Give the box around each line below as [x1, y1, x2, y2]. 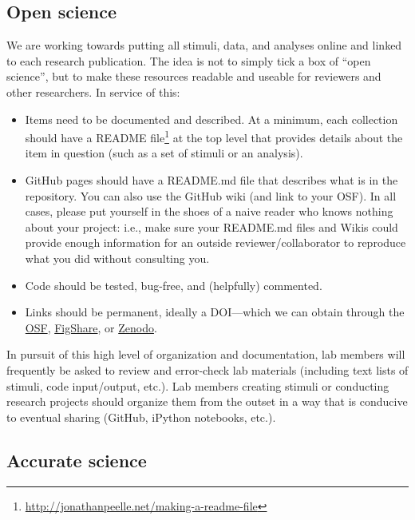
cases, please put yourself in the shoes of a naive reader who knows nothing [25, 203, 393, 220]
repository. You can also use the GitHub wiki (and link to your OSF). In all [25, 187, 397, 204]
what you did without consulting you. [25, 249, 210, 266]
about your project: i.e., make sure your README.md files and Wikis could [25, 218, 398, 235]
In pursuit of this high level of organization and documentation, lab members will [6, 346, 405, 363]
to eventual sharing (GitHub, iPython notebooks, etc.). [6, 408, 276, 425]
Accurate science [6, 447, 147, 472]
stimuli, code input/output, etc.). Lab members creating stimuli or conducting [6, 377, 389, 394]
